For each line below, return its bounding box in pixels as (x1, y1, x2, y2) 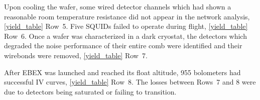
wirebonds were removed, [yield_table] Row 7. (4, 50, 148, 60)
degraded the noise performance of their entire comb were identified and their (4, 40, 242, 51)
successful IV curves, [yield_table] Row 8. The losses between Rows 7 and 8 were (4, 77, 256, 87)
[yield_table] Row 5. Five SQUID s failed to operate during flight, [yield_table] (4, 21, 248, 31)
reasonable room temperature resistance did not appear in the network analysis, (4, 11, 250, 21)
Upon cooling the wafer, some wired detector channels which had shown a (4, 1, 231, 11)
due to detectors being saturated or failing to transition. (4, 86, 177, 97)
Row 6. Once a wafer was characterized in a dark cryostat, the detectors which (4, 30, 247, 41)
